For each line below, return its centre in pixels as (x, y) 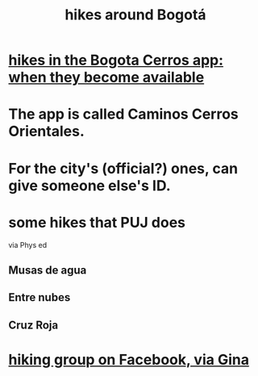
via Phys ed (28, 244)
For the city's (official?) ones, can (123, 168)
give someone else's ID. (89, 185)
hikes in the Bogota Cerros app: (116, 60)
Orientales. (46, 132)
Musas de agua (48, 270)
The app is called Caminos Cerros (124, 114)
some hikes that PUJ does (97, 222)
